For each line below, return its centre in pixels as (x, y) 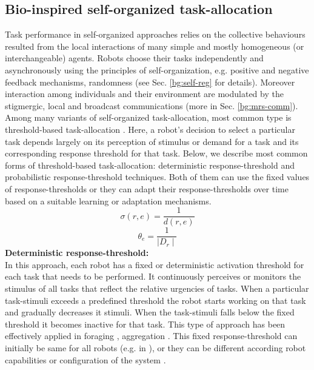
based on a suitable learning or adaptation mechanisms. (108, 200)
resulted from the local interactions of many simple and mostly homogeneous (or (155, 46)
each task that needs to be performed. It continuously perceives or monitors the (153, 276)
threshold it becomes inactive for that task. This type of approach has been (145, 324)
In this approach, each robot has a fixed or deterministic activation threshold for (155, 264)
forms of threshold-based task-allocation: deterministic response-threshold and (150, 165)
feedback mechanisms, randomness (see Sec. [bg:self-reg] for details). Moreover (150, 82)
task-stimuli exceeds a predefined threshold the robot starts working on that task (155, 300)
